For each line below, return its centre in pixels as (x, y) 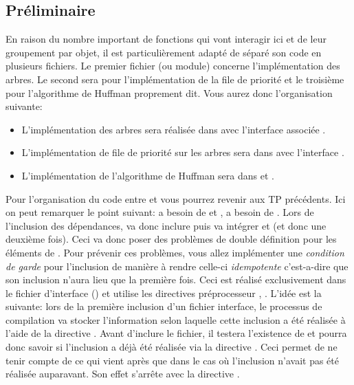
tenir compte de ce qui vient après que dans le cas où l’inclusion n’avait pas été (172, 360)
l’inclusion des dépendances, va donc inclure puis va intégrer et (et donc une (166, 225)
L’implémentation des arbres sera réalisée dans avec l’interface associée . (174, 129)
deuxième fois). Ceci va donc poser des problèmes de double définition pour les (171, 239)
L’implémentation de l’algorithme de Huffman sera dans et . (148, 175)
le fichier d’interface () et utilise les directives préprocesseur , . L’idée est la (164, 293)
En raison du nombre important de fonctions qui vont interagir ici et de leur (166, 39)
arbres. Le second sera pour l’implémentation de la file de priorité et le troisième (175, 79)
